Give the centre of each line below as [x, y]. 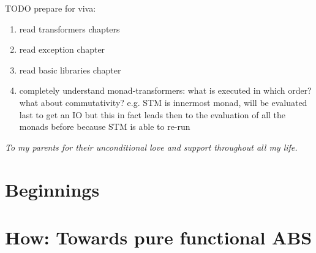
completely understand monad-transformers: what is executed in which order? [165, 90]
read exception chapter [62, 49]
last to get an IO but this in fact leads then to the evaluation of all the [152, 114]
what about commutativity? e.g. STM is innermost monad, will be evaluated [163, 102]
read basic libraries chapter [70, 70]
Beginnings [52, 189]
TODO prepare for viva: [51, 8]
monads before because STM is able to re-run [105, 126]
